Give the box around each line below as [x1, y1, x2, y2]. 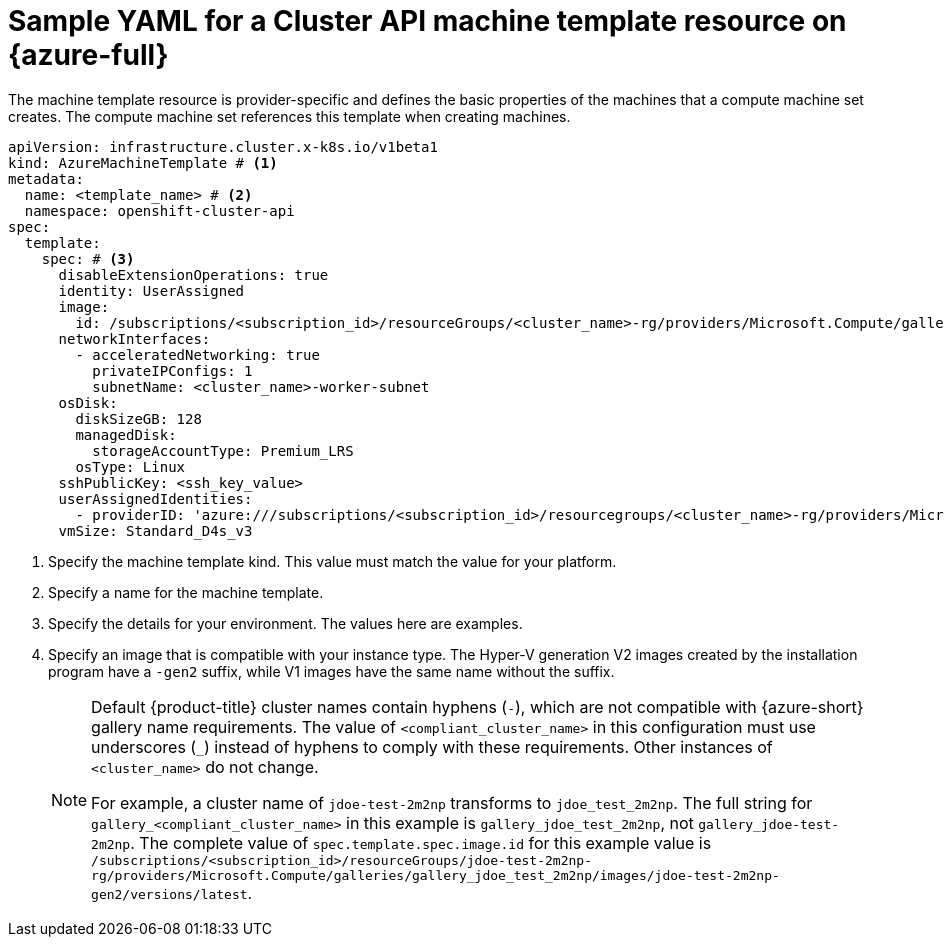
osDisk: [58, 394, 118, 411]
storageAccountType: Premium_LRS [92, 442, 354, 459]
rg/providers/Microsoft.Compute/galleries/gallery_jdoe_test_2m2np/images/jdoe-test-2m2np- [91, 867, 780, 883]
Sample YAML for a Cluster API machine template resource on [8, 4, 847, 38]
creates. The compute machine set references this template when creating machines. [8, 107, 571, 125]
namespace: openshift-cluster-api [24, 202, 295, 219]
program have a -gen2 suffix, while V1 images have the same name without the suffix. [48, 662, 615, 680]
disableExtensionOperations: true [58, 266, 329, 283]
